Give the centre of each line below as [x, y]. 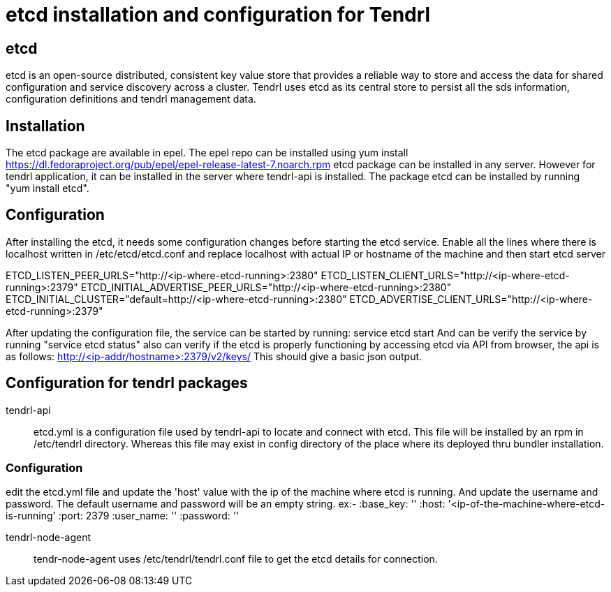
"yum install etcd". [47, 188]
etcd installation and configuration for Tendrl [218, 15]
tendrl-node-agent [49, 538]
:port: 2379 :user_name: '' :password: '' [149, 516]
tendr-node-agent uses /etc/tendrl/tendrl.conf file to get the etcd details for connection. [236, 559]
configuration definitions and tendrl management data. [131, 99]
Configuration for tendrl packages [127, 383]
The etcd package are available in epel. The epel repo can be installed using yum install [207, 153]
